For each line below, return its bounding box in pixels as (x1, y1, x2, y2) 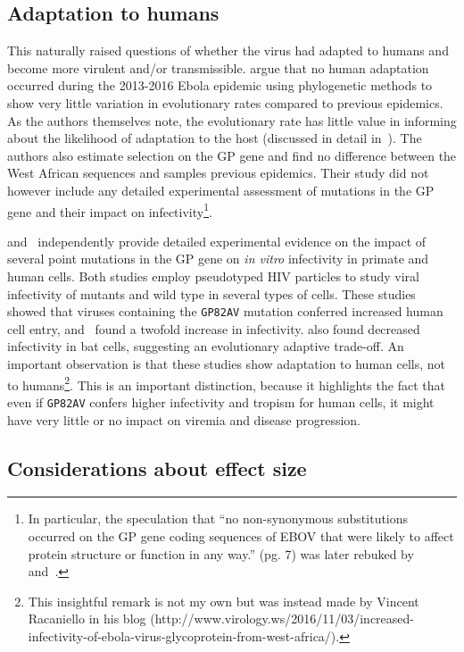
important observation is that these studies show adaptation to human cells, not (7, 355, 446, 373)
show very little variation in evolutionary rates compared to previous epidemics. (7, 93, 443, 112)
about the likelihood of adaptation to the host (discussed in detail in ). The (7, 129, 422, 147)
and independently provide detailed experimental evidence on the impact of (7, 231, 427, 250)
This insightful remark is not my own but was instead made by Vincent (28, 591, 419, 610)
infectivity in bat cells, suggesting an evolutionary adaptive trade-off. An (7, 337, 404, 355)
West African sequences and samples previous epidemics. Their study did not (7, 163, 429, 182)
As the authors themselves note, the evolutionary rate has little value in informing (7, 111, 457, 130)
